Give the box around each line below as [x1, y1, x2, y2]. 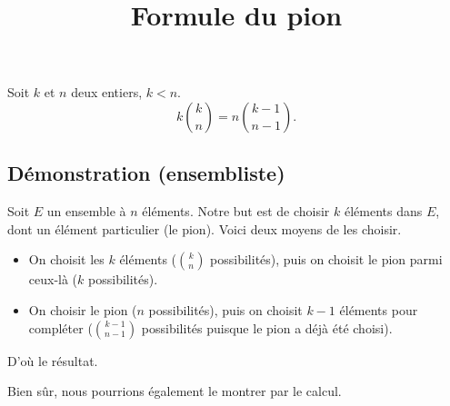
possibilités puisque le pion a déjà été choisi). [141, 318, 393, 337]
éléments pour [339, 300, 418, 319]
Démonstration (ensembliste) [7, 159, 285, 187]
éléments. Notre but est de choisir [142, 202, 330, 221]
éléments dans [344, 202, 423, 221]
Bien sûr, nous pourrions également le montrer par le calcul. [7, 381, 342, 401]
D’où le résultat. [7, 351, 98, 370]
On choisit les [28, 250, 105, 269]
